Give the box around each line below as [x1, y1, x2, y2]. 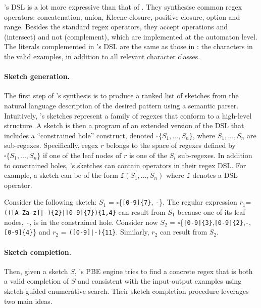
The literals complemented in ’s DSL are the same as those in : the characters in [4, 41, 253, 52]
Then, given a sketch [4, 265, 68, 276]
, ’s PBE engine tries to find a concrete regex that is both [74, 265, 253, 276]
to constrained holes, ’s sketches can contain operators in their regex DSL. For [4, 160, 246, 170]
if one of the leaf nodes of [42, 149, 122, 160]
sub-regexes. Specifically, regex [4, 140, 98, 150]
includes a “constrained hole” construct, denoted [4, 130, 154, 140]
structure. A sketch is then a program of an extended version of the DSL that [4, 120, 244, 131]
